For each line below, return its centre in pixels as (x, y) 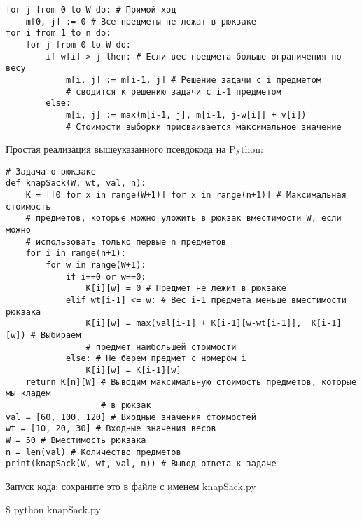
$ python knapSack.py (53, 509)
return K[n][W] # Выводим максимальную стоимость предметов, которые (191, 382)
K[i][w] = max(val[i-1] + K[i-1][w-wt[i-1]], (194, 324)
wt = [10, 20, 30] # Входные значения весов (111, 429)
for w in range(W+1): (96, 265)
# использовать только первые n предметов (126, 242)
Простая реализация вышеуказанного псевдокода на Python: (134, 149)
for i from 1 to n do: (58, 33)
